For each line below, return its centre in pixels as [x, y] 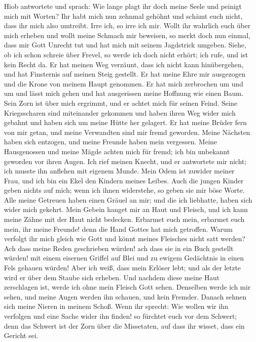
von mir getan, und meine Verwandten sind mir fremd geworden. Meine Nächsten [127, 132]
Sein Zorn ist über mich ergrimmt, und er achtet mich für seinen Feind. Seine [121, 103]
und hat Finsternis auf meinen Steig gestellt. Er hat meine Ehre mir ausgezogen [125, 74]
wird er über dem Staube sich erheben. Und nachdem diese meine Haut [112, 277]
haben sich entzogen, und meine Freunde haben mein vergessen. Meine [110, 142]
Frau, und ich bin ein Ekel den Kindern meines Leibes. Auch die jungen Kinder [124, 180]
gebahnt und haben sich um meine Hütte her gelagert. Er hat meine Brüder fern [126, 122]
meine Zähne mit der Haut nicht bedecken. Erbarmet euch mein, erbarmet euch [124, 219]
